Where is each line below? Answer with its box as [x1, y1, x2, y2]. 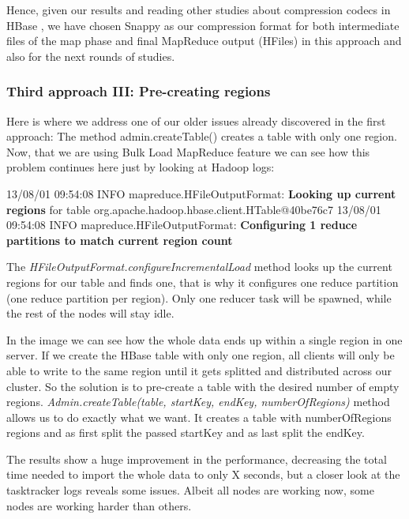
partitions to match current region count [6, 231, 233, 248]
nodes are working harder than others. [6, 497, 192, 513]
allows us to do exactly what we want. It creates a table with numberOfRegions [6, 408, 392, 425]
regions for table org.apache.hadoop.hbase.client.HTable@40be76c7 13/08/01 [6, 201, 381, 217]
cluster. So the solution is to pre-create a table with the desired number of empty [6, 378, 400, 394]
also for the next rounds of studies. [6, 47, 175, 64]
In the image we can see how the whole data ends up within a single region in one [6, 331, 403, 348]
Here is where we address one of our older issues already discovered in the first [6, 112, 386, 129]
